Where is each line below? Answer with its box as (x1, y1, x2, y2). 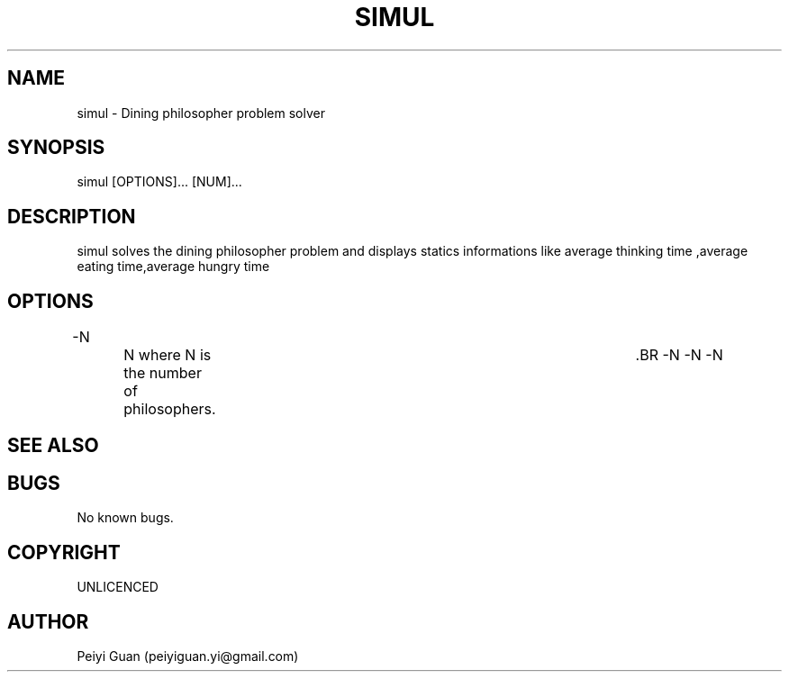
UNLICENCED (77, 579, 159, 595)
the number (123, 364, 202, 383)
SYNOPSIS (7, 136, 105, 159)
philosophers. (123, 400, 216, 419)
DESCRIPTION (7, 204, 136, 228)
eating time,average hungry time (77, 258, 270, 275)
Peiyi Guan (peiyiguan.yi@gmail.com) (77, 648, 299, 665)
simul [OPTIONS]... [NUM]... (77, 174, 242, 190)
